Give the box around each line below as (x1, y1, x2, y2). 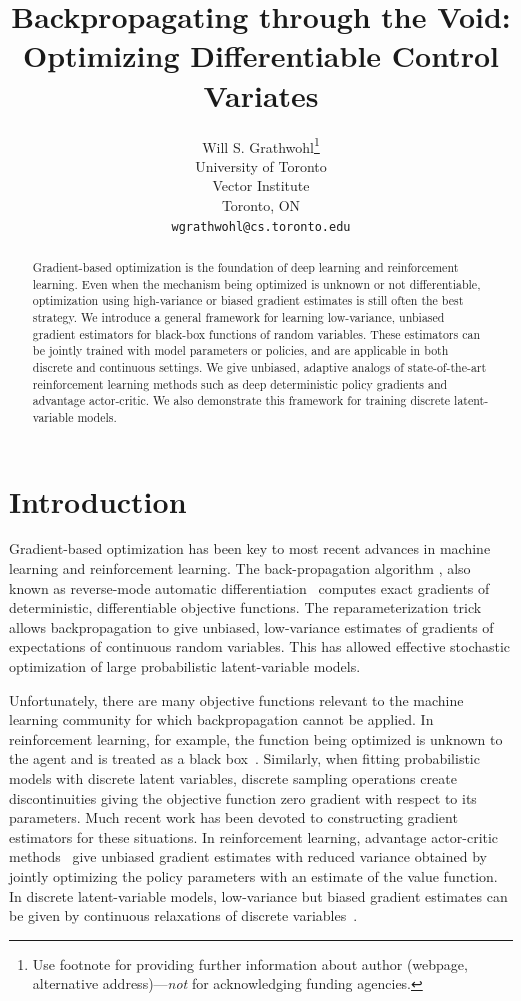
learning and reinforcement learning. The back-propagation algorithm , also (9, 558, 471, 579)
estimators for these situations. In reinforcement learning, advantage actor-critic (9, 826, 499, 847)
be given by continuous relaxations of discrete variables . (9, 905, 358, 926)
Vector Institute (212, 175, 310, 196)
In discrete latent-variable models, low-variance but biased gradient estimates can (9, 885, 508, 906)
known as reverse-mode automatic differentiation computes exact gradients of (9, 577, 490, 598)
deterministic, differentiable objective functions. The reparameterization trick (9, 597, 482, 618)
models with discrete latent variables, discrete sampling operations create (9, 768, 457, 789)
